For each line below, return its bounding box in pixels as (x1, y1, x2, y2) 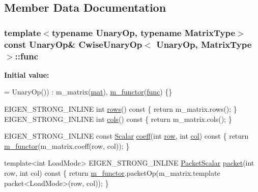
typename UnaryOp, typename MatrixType (51, 26, 236, 39)
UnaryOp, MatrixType (156, 38, 252, 50)
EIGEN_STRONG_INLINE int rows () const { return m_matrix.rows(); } (4, 104, 237, 114)
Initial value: (4, 69, 49, 80)
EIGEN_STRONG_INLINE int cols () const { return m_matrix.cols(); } (4, 113, 232, 124)
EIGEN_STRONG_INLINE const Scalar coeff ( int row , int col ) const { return (4, 131, 249, 141)
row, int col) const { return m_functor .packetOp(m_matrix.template (4, 168, 220, 178)
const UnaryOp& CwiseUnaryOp (4, 38, 142, 50)
